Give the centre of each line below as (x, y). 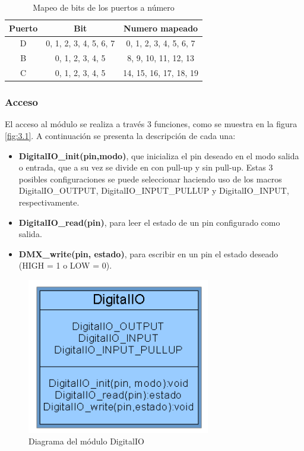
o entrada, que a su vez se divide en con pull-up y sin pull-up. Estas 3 (146, 167)
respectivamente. (49, 202)
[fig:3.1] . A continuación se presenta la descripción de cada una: (120, 136)
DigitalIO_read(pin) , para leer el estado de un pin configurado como (149, 222)
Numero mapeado (161, 28)
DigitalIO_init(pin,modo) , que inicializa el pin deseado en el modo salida (159, 155)
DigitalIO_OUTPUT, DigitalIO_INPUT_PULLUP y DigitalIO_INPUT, (154, 190)
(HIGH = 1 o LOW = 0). (65, 265)
